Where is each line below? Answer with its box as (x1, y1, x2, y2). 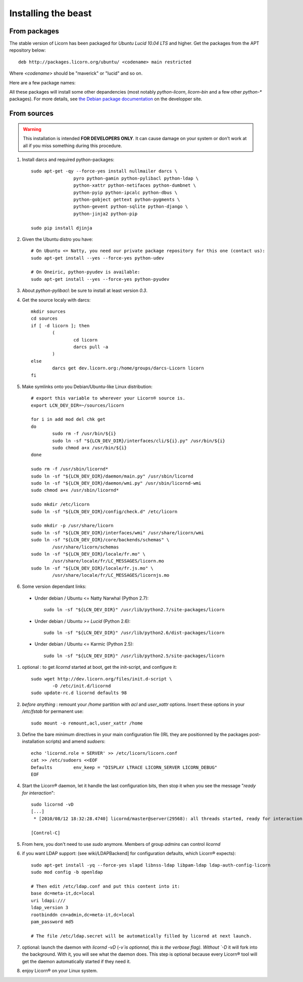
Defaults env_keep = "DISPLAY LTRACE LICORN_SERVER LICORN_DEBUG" (31, 764, 218, 770)
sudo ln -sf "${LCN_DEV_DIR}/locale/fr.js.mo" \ (31, 565, 154, 571)
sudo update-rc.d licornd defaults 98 (31, 690, 127, 696)
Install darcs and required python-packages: (22, 156, 115, 162)
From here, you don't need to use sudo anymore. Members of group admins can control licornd (22, 841, 221, 847)
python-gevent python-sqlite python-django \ (73, 204, 188, 209)
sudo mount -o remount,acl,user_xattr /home (31, 720, 143, 726)
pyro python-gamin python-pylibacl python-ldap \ (73, 175, 199, 181)
